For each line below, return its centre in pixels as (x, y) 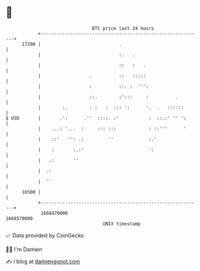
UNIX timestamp (122, 224)
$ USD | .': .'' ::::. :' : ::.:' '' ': (96, 118)
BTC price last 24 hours (123, 28)
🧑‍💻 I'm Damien (24, 249)
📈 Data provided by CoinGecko (45, 235)
